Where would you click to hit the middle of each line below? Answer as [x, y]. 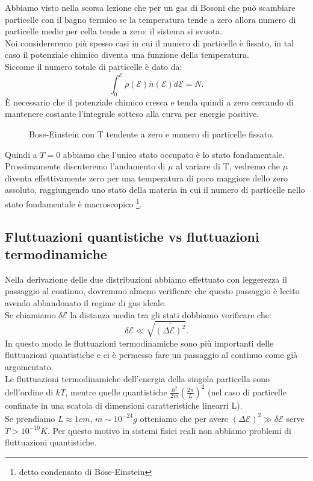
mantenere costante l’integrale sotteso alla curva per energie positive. [132, 114]
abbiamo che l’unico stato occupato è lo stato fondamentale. [174, 154]
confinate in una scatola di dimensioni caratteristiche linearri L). [124, 405]
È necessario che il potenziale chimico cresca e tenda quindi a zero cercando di [149, 102]
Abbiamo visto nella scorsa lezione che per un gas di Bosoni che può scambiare [150, 7]
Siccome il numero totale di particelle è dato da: [94, 66]
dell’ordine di [29, 391]
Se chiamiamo [30, 314]
